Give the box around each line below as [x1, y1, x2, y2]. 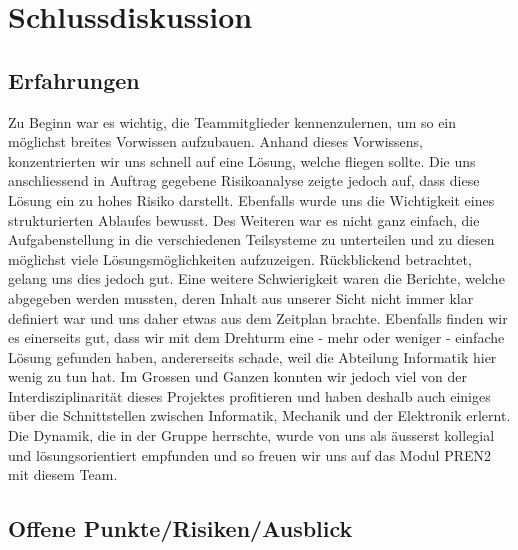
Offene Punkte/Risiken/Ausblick [8, 513, 353, 544]
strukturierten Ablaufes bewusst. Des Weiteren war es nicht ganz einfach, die [8, 209, 480, 230]
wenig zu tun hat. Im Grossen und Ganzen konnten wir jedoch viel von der [8, 366, 467, 387]
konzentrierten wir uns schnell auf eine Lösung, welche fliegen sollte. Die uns [8, 150, 476, 171]
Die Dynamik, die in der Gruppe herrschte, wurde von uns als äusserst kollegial [8, 425, 495, 446]
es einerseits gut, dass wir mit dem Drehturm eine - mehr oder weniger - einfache [8, 327, 505, 348]
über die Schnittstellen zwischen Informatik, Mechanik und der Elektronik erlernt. [8, 405, 511, 426]
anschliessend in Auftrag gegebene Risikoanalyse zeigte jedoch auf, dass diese [8, 170, 480, 191]
